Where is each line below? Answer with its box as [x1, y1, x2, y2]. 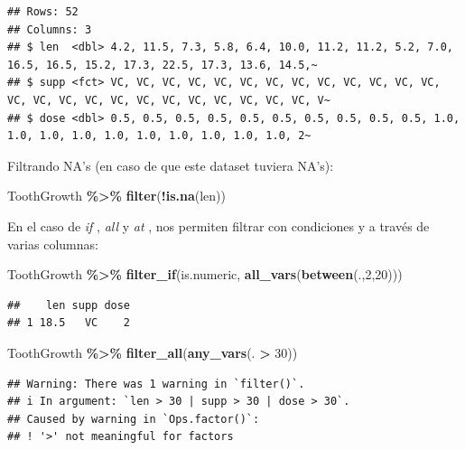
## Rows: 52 [7, 5, 79, 18]
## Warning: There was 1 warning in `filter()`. [7, 377, 305, 390]
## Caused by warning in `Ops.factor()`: [7, 412, 260, 426]
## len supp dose [7, 298, 131, 312]
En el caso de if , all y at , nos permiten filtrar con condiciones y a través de [7, 216, 430, 235]
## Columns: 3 [7, 23, 92, 36]
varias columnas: [7, 234, 98, 253]
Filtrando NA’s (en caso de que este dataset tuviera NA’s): [7, 155, 334, 174]
